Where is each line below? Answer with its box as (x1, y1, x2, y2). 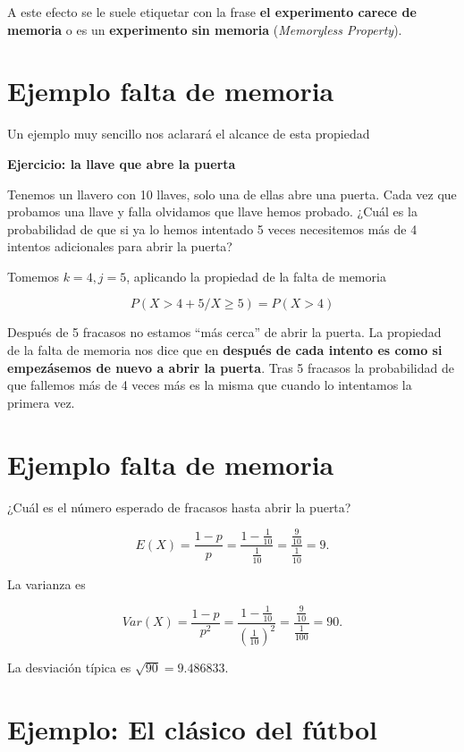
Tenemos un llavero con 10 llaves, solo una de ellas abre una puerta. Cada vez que (7, 184, 457, 203)
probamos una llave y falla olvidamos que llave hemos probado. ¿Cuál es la (7, 202, 418, 221)
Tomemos (7, 266, 60, 285)
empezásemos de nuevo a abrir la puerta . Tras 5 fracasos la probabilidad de (7, 358, 454, 376)
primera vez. (7, 393, 75, 411)
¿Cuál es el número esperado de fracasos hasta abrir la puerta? (7, 497, 351, 516)
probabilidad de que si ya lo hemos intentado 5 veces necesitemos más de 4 (7, 219, 418, 238)
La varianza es (7, 574, 86, 593)
